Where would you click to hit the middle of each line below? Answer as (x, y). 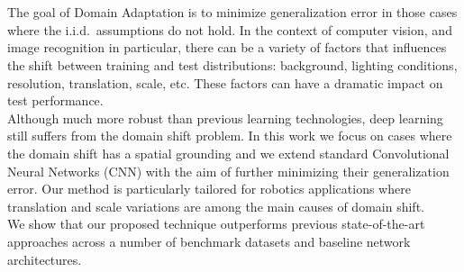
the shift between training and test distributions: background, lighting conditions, (232, 64)
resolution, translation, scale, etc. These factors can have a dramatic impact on (225, 82)
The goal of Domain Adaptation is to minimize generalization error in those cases (232, 12)
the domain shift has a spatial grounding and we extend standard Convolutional (228, 153)
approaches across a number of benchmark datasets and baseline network (209, 241)
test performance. (55, 100)
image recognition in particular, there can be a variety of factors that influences (227, 47)
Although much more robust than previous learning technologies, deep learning (225, 118)
